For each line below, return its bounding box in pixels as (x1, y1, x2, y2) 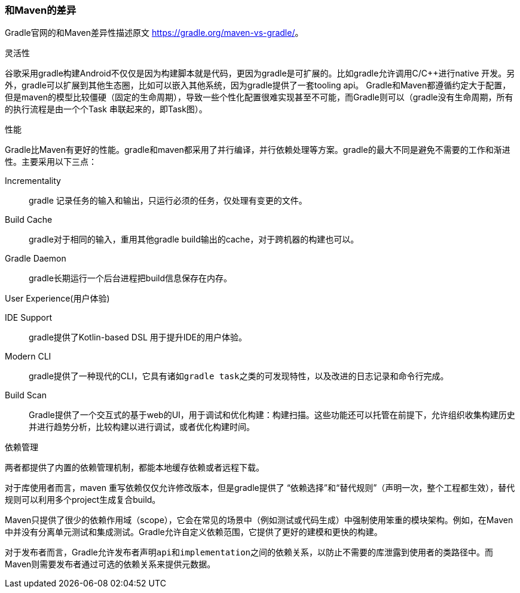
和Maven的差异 (5, 4, 77, 16)
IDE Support (5, 312, 53, 323)
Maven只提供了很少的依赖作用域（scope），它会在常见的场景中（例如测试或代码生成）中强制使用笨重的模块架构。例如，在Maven (5, 515, 513, 526)
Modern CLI (5, 351, 51, 362)
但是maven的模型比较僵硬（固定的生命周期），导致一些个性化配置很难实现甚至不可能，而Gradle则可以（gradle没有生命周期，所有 (5, 92, 513, 103)
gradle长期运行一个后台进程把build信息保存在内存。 (29, 273, 233, 284)
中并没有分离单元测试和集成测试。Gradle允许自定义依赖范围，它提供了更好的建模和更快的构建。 (5, 527, 383, 537)
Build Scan (5, 390, 47, 401)
